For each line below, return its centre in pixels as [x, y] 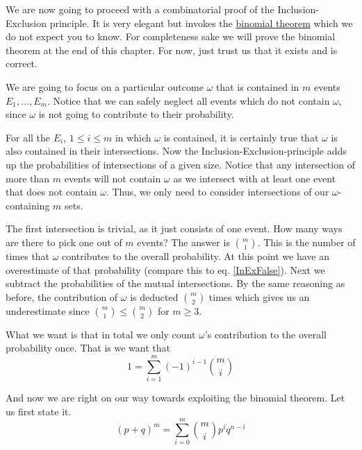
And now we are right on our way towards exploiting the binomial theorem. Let [175, 397]
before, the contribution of [62, 296]
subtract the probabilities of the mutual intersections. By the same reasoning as [175, 283]
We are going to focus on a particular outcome [105, 86]
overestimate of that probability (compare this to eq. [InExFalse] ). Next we [165, 269]
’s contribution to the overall [265, 334]
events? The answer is [183, 242]
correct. [22, 63]
